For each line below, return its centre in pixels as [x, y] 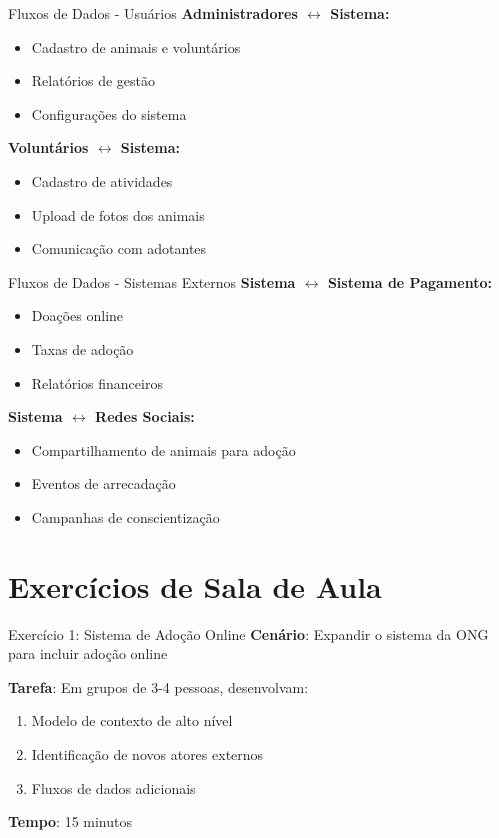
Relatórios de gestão [93, 80]
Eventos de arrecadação [103, 483]
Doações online [77, 315]
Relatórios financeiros [97, 382]
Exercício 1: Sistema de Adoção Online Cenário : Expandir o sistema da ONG [248, 633]
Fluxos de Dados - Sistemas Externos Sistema [152, 281]
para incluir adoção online [88, 653]
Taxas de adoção [82, 348]
